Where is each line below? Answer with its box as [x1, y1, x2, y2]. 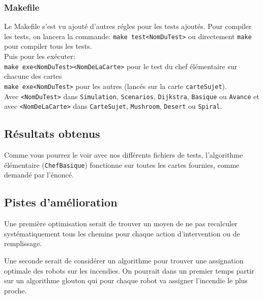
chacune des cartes [4, 71, 62, 81]
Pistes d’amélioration [4, 194, 118, 210]
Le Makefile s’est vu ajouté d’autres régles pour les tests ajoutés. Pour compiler [4, 21, 252, 32]
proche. [4, 285, 27, 295]
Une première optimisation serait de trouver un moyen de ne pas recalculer [4, 218, 238, 229]
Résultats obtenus [4, 126, 100, 141]
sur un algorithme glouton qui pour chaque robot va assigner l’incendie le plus [4, 275, 248, 286]
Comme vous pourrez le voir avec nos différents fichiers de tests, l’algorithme [4, 149, 243, 160]
